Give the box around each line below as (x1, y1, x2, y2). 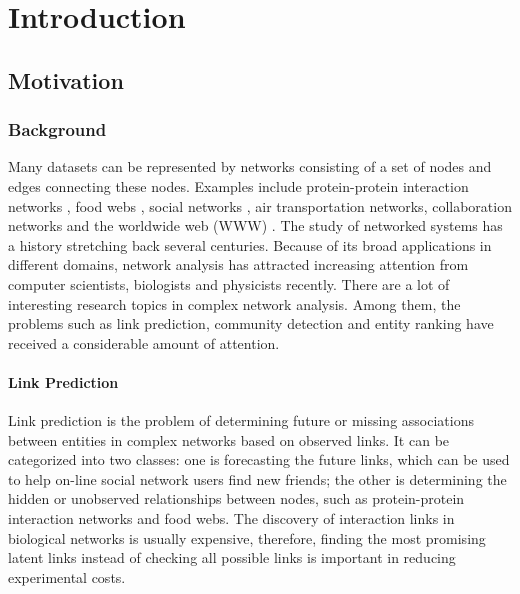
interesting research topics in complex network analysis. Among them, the (8, 293, 461, 314)
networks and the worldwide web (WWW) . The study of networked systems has (8, 215, 503, 236)
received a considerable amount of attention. (8, 332, 280, 353)
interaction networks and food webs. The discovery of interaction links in (8, 508, 455, 529)
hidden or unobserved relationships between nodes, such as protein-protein (8, 488, 465, 509)
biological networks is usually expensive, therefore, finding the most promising (8, 527, 486, 548)
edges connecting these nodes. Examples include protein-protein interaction (8, 175, 469, 196)
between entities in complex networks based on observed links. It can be (8, 429, 450, 450)
